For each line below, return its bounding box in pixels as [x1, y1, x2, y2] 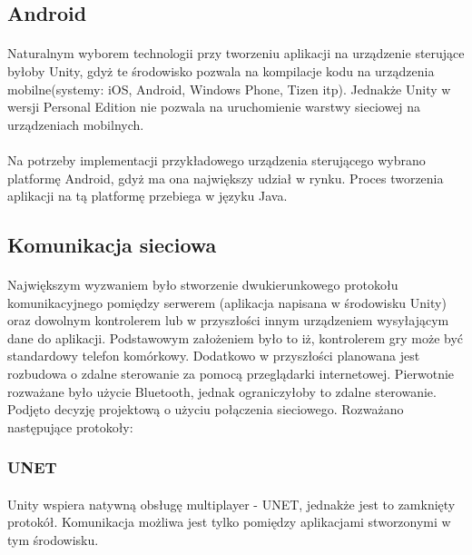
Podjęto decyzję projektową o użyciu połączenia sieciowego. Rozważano [7, 400, 404, 419]
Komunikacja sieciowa [7, 231, 217, 259]
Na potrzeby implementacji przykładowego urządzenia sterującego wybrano [7, 150, 426, 169]
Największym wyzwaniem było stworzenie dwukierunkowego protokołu [7, 275, 398, 294]
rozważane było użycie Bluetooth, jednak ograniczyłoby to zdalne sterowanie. [7, 382, 437, 401]
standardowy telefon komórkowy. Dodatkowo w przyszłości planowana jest [7, 346, 420, 365]
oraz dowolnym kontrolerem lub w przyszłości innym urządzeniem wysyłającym [7, 311, 449, 330]
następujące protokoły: [7, 417, 133, 436]
